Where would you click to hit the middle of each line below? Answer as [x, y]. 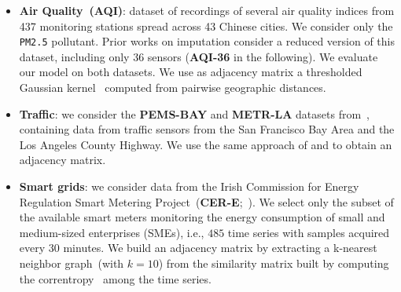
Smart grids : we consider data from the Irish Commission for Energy [189, 186]
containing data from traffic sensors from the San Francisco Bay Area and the [207, 129]
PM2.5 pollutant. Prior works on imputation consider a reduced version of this [207, 41]
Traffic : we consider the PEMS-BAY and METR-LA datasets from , [195, 113]
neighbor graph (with [72, 263]
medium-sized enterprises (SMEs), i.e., [112, 232]
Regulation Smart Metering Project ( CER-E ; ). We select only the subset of [206, 201]
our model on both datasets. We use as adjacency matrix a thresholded [191, 72]
